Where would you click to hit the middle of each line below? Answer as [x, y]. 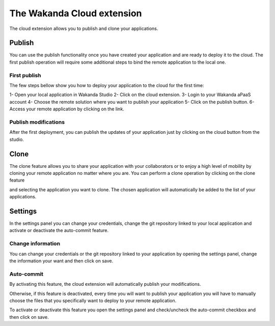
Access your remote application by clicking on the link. [67, 109]
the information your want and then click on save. [61, 261]
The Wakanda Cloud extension [76, 13]
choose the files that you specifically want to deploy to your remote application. [93, 301]
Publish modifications [37, 122]
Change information [35, 244]
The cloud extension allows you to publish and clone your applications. [84, 28]
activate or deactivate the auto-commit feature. [59, 230]
